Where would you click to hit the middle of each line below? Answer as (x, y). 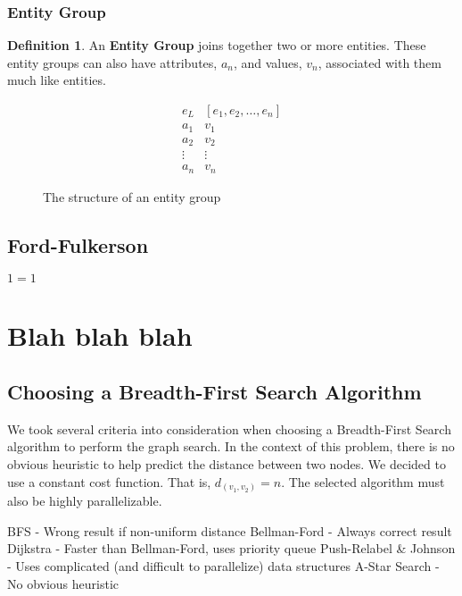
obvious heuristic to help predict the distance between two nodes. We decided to (227, 464)
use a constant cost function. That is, (109, 481)
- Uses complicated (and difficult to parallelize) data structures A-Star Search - (223, 565)
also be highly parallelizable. (85, 501)
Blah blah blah (100, 335)
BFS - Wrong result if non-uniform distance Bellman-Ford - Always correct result (230, 530)
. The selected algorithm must (363, 481)
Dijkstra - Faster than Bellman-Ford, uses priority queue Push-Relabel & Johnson (231, 548)
